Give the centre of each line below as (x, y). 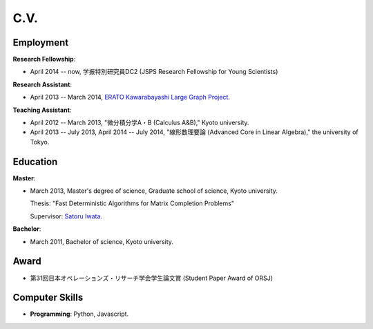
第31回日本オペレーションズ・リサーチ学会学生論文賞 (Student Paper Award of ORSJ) (151, 278)
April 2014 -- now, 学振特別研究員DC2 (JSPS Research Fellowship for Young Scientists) (154, 72)
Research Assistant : (42, 84)
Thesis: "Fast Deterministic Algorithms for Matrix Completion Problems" (132, 203)
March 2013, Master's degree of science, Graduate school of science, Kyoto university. (154, 191)
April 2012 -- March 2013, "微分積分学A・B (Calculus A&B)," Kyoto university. (140, 123)
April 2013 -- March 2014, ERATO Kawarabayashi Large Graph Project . (130, 97)
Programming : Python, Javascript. (79, 314)
